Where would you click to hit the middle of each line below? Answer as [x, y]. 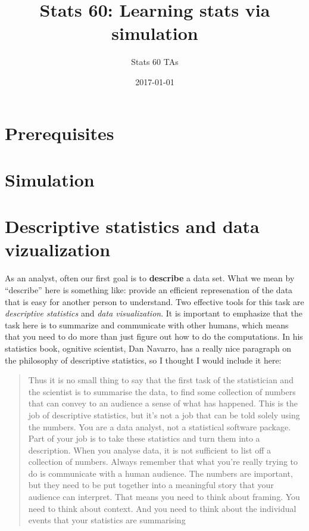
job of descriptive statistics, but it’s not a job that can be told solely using [164, 414]
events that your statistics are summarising [107, 520]
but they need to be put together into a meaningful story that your [151, 485]
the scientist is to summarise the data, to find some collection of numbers [162, 391]
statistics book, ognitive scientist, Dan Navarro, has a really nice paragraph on [148, 348]
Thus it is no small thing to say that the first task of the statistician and [161, 380]
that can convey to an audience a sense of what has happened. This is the [163, 403]
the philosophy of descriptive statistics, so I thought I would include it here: [143, 360]
